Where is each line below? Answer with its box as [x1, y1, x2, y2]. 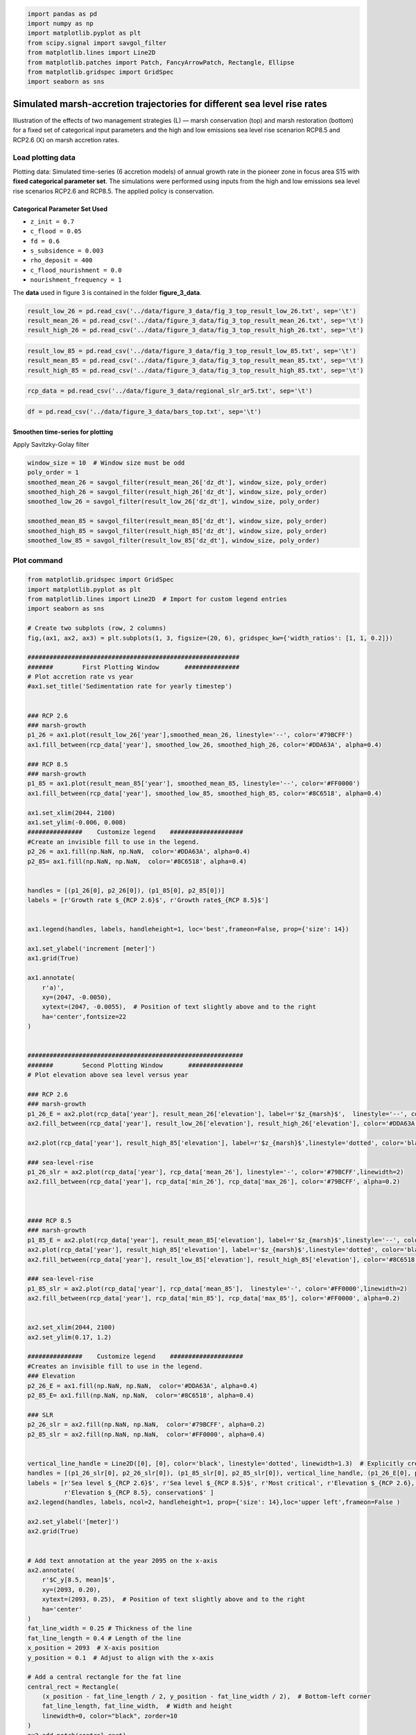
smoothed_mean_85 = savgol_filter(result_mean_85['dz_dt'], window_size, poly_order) [27, 517, 327, 525]
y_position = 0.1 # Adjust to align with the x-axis [27, 1654, 214, 1661]
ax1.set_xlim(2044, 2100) [27, 809, 116, 817]
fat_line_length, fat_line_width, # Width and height [42, 1702, 232, 1710]
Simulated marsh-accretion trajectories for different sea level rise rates [12, 98, 327, 110]
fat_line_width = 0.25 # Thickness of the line [27, 1625, 192, 1632]
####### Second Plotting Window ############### [27, 1061, 243, 1069]
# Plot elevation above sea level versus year [27, 1071, 189, 1079]
